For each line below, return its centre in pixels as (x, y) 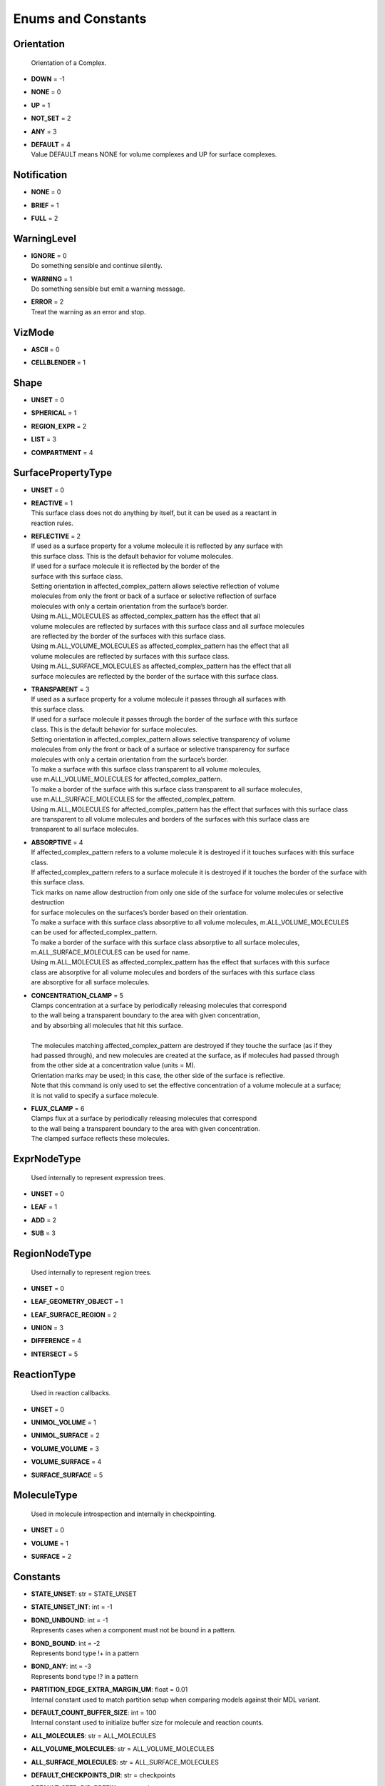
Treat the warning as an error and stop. (88, 311)
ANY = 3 (44, 131)
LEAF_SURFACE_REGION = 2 (74, 1314)
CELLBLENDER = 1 (58, 363)
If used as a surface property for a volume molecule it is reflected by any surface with (157, 546)
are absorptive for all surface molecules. (90, 982)
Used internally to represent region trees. (92, 1272)
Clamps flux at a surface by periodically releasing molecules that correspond (144, 1119)
